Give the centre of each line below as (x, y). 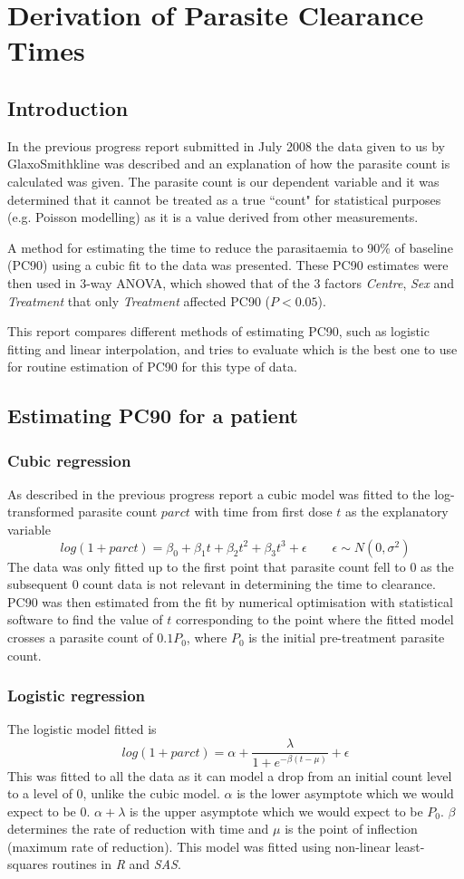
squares (28, 864)
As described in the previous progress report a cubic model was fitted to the (219, 493)
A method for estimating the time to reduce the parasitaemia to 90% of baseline (230, 247)
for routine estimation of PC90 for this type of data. (152, 367)
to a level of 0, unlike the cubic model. (114, 793)
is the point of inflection (351, 829)
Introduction (68, 107)
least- (410, 846)
